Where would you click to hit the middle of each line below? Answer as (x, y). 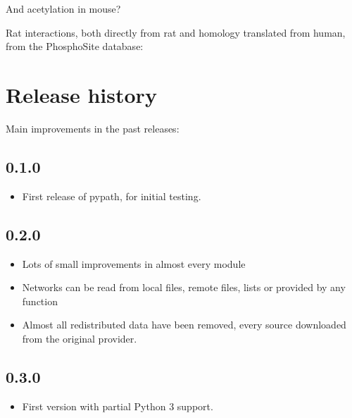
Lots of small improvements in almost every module (134, 263)
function (40, 301)
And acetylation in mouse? (63, 8)
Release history (81, 94)
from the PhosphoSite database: (75, 46)
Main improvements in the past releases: (93, 128)
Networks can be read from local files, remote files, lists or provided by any (184, 287)
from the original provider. (80, 338)
